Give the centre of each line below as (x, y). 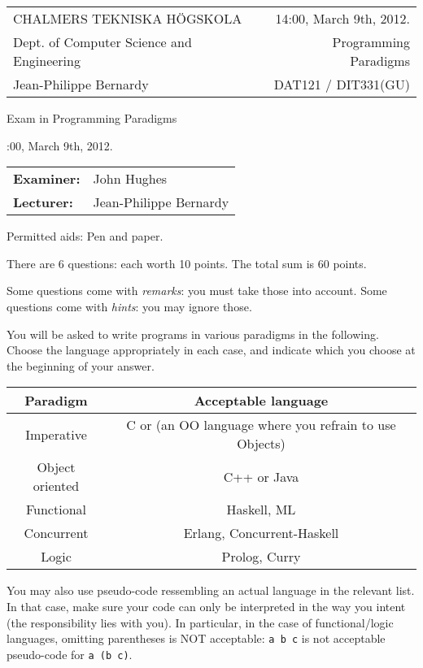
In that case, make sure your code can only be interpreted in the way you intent (206, 606)
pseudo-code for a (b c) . (70, 654)
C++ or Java (261, 476)
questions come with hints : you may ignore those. (129, 306)
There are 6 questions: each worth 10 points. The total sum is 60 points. (187, 263)
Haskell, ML (261, 510)
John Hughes (130, 179)
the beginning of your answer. (81, 365)
